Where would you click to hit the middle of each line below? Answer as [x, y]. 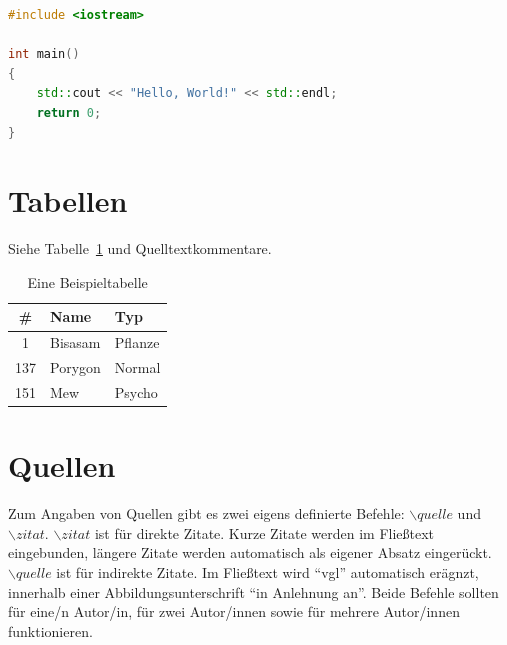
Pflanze [137, 342]
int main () [44, 54]
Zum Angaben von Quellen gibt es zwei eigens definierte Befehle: [206, 513]
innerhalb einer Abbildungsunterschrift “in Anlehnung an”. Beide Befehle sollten [253, 591]
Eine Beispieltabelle [87, 281]
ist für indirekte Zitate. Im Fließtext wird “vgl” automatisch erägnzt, [267, 572]
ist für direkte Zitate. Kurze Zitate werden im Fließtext [264, 532]
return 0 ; [69, 112]
